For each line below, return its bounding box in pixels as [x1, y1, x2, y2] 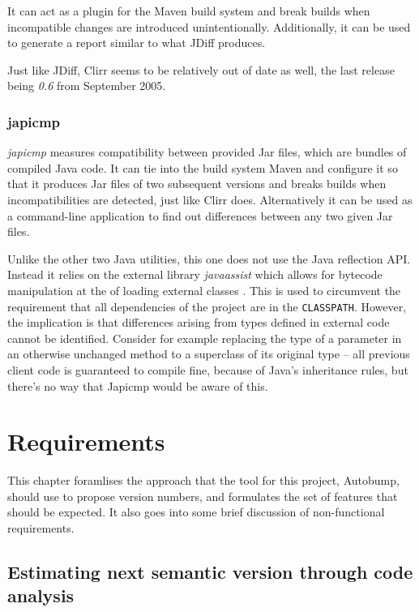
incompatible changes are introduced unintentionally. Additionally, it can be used [7, 18, 411, 35]
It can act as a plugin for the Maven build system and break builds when [7, 2, 370, 19]
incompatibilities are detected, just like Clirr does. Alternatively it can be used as [7, 190, 413, 208]
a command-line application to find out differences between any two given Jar [7, 207, 393, 224]
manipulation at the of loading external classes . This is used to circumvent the [7, 281, 401, 298]
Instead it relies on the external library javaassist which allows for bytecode [7, 266, 383, 283]
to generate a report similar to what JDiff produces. [7, 34, 266, 51]
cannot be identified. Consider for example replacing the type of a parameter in [7, 329, 402, 346]
